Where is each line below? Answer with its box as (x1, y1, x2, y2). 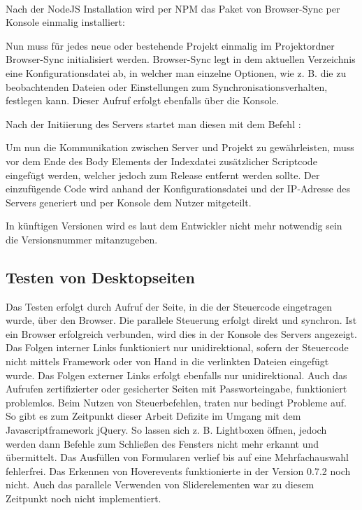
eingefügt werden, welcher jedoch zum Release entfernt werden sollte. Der (6, 167, 320, 182)
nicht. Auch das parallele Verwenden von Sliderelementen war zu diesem (6, 477, 314, 492)
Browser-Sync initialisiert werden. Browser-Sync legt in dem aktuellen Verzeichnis (6, 52, 356, 66)
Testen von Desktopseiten (6, 266, 195, 288)
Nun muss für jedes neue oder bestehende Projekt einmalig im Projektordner (6, 38, 335, 52)
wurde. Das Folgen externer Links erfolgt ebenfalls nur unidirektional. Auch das (6, 367, 347, 382)
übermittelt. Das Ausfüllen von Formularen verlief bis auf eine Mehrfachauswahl (6, 450, 349, 465)
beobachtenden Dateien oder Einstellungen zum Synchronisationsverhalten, (6, 79, 328, 94)
